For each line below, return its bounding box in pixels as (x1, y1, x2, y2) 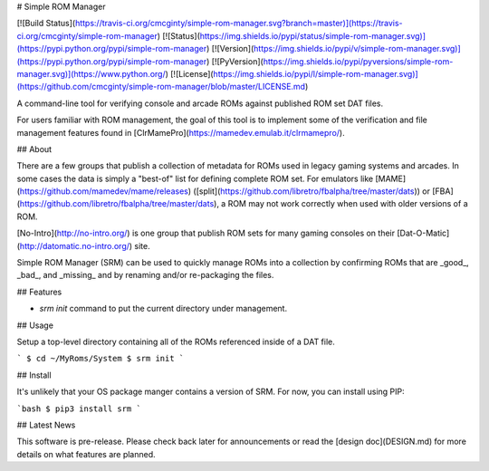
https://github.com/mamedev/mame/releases (19, 186, 189, 197)
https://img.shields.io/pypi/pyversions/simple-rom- (263, 55, 454, 67)
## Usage (16, 320, 54, 331)
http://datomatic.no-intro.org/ (19, 240, 130, 251)
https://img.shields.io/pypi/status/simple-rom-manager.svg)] (199, 30, 426, 41)
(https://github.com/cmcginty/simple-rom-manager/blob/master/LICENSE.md (16, 82, 306, 92)
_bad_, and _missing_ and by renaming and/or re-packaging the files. (16, 270, 274, 281)
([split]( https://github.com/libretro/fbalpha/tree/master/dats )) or (193, 186, 430, 197)
